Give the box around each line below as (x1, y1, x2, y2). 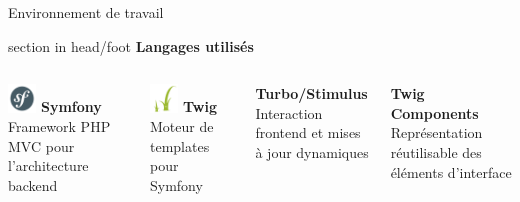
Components (390, 102, 479, 123)
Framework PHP (8, 116, 111, 137)
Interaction (255, 102, 323, 123)
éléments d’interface (390, 161, 512, 182)
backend (8, 174, 58, 195)
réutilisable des (390, 141, 482, 162)
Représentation (390, 122, 483, 143)
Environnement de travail (8, 2, 164, 22)
